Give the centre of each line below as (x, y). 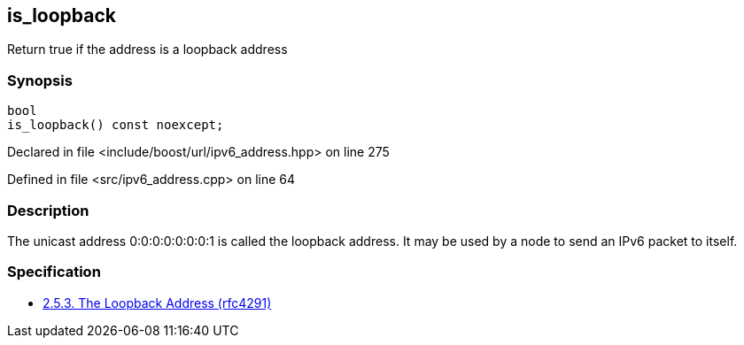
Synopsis (40, 80)
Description (48, 210)
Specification (54, 272)
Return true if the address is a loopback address (147, 50)
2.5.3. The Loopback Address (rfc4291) (157, 303)
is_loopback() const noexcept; (116, 125)
